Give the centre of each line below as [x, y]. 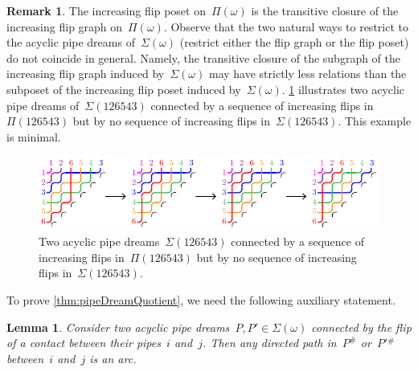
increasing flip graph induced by [86, 74]
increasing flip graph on [65, 26]
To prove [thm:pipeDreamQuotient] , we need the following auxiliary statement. [201, 299]
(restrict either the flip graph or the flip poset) [294, 42]
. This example [375, 121]
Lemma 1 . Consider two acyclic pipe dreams [118, 327]
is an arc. [113, 358]
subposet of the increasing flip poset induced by [124, 89]
